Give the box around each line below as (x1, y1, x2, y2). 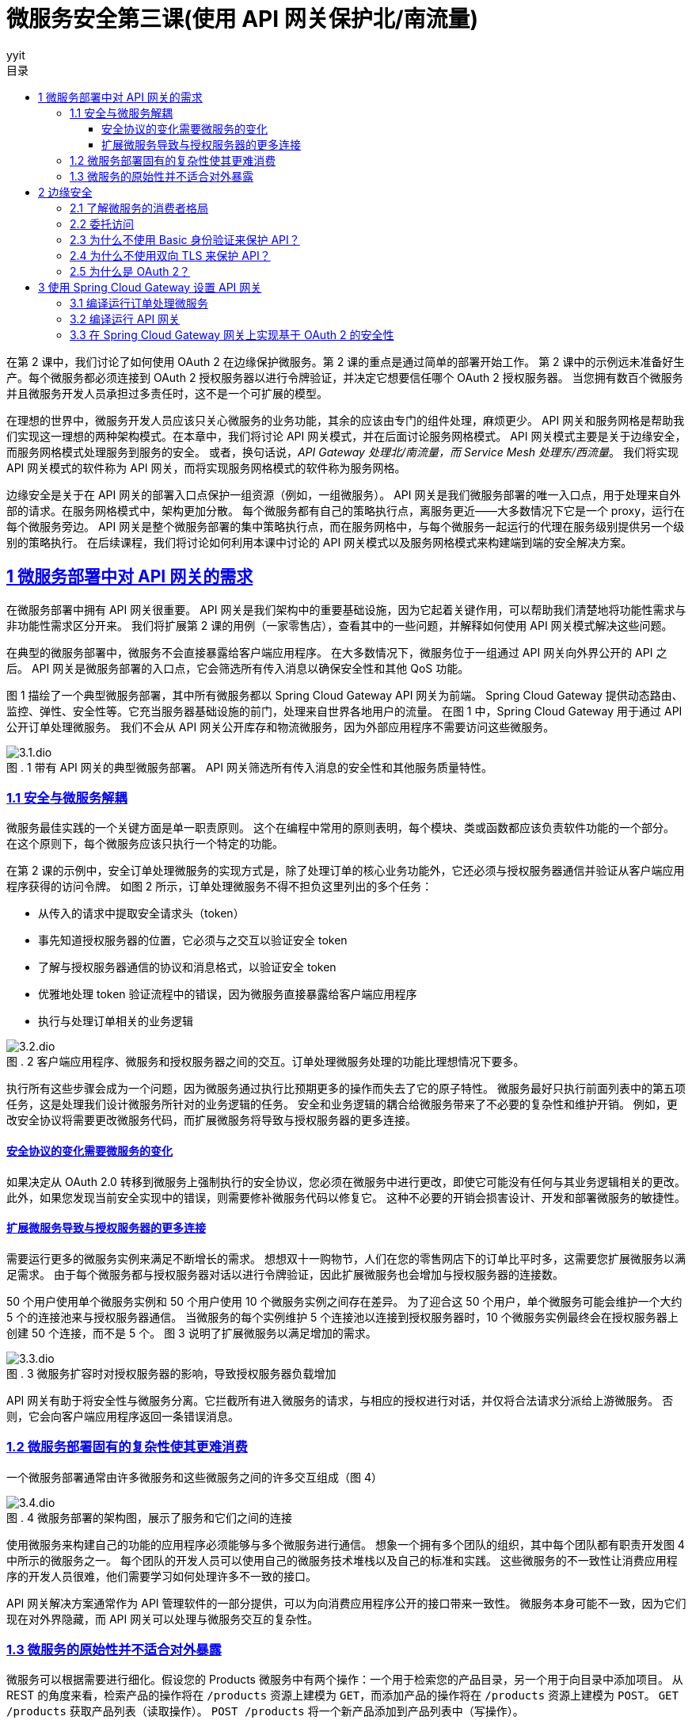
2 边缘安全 (38, 185, 93, 199)
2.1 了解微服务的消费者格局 (70, 200, 208, 215)
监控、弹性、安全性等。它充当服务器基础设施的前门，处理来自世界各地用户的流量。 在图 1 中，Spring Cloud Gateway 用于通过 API (6, 704, 682, 718)
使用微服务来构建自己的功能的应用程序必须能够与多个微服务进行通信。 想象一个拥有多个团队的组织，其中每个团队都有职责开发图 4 (6, 1537, 685, 1551)
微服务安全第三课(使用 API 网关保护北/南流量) (6, 6, 479, 32)
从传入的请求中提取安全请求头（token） (38, 906, 245, 921)
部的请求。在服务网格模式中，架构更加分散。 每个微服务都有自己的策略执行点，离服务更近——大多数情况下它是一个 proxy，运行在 (6, 503, 686, 517)
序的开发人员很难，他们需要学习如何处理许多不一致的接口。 (6, 1569, 317, 1583)
